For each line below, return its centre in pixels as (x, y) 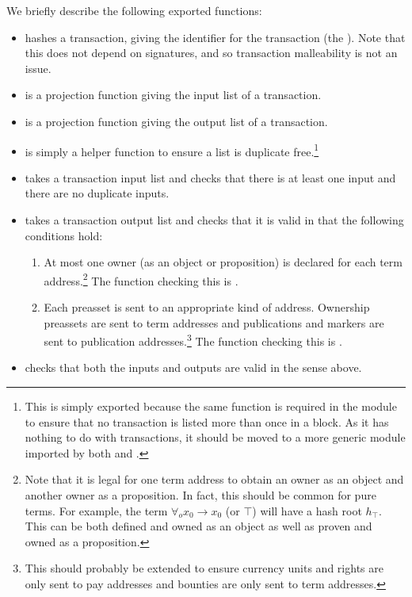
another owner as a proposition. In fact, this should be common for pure (200, 495)
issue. (38, 68)
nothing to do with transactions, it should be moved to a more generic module (215, 437)
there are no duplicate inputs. (97, 193)
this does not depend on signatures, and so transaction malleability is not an (211, 53)
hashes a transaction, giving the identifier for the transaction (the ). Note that (215, 37)
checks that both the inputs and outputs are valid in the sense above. (193, 367)
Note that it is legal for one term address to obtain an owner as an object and (214, 479)
